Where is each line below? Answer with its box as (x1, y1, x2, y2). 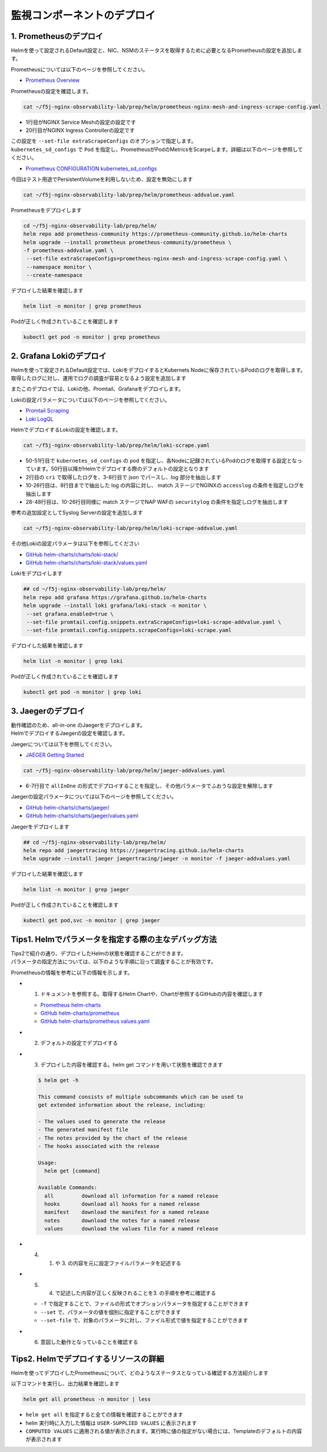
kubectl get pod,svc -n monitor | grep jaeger (23, 917, 160, 924)
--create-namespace (27, 272, 82, 279)
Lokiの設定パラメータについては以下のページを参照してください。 (11, 396, 170, 403)
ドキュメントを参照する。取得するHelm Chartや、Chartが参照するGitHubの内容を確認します (40, 991, 263, 998)
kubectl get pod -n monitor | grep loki (23, 689, 141, 695)
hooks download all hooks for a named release (44, 1200, 200, 1207)
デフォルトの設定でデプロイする (40, 1039, 118, 1047)
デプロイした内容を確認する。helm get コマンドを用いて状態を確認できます (40, 1061, 223, 1068)
